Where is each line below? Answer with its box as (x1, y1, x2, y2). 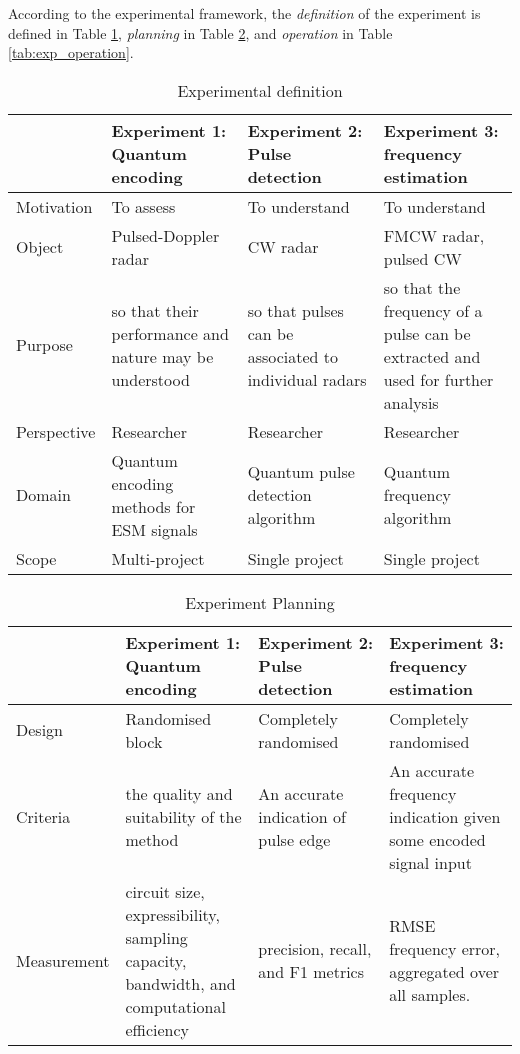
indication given (389, 804, 501, 828)
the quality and (125, 781, 233, 805)
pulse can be (383, 321, 471, 345)
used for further (383, 367, 494, 391)
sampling (125, 925, 188, 949)
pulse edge (258, 827, 331, 851)
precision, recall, (258, 937, 372, 961)
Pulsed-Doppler (111, 223, 220, 247)
